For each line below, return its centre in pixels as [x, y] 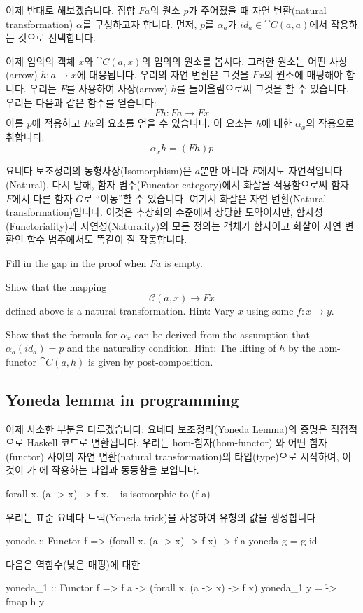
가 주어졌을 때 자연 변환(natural [257, 10]
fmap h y [25, 601]
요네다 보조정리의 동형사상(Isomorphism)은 [99, 171]
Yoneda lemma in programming [122, 399]
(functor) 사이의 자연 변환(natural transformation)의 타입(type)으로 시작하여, [172, 456]
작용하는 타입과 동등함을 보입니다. [125, 470]
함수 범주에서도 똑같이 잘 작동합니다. [107, 239]
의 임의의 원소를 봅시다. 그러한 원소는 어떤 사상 [244, 61]
